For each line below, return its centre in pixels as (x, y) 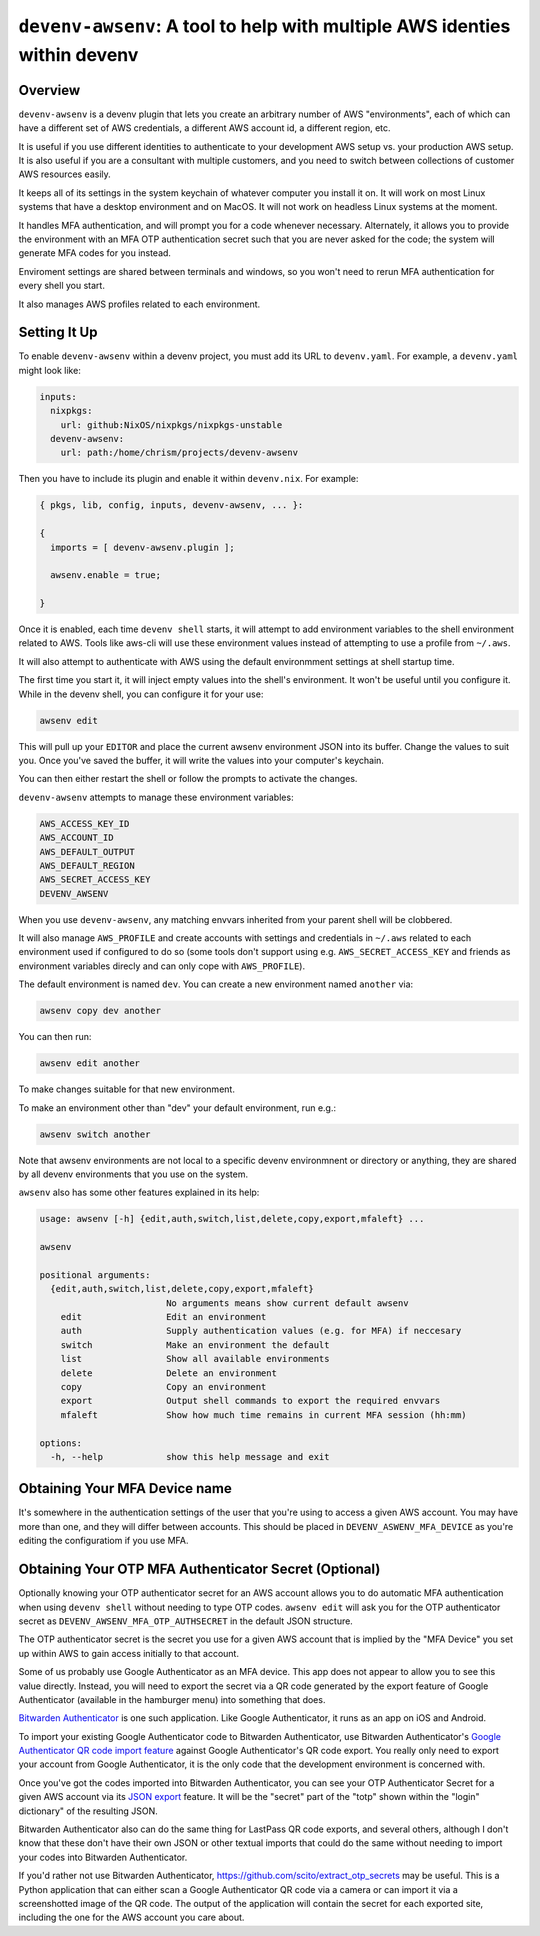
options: (61, 1443)
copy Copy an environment (163, 1387)
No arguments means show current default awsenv (287, 1303)
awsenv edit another (89, 1063)
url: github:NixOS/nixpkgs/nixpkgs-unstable (171, 424)
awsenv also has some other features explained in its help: (139, 1192)
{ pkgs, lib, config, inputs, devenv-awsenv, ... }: (171, 505)
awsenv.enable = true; (106, 575)
